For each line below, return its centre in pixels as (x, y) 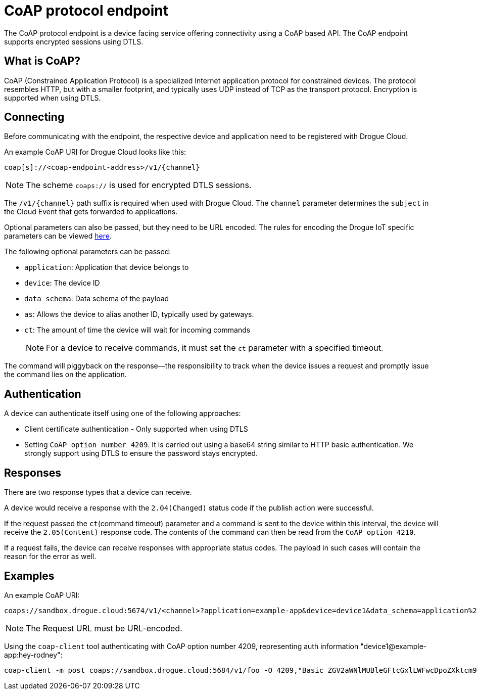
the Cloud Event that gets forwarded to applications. (91, 212)
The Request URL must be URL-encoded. (104, 628)
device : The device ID (62, 283)
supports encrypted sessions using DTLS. (74, 41)
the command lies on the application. (65, 375)
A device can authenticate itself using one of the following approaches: (123, 413)
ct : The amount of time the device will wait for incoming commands (137, 330)
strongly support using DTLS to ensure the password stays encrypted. (141, 453)
